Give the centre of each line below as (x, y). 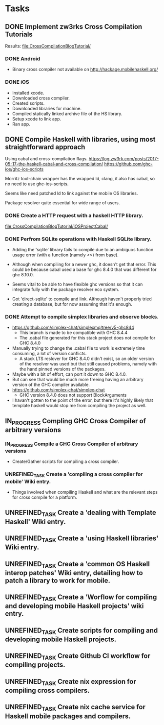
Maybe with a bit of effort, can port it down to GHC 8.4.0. (69, 374)
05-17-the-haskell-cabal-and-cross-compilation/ (54, 164)
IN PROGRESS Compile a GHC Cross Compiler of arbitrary (72, 444)
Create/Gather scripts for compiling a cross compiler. (66, 461)
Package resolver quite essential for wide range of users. (62, 203)
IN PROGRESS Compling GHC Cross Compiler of (76, 422)
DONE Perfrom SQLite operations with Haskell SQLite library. (78, 239)
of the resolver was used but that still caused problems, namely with (88, 364)
